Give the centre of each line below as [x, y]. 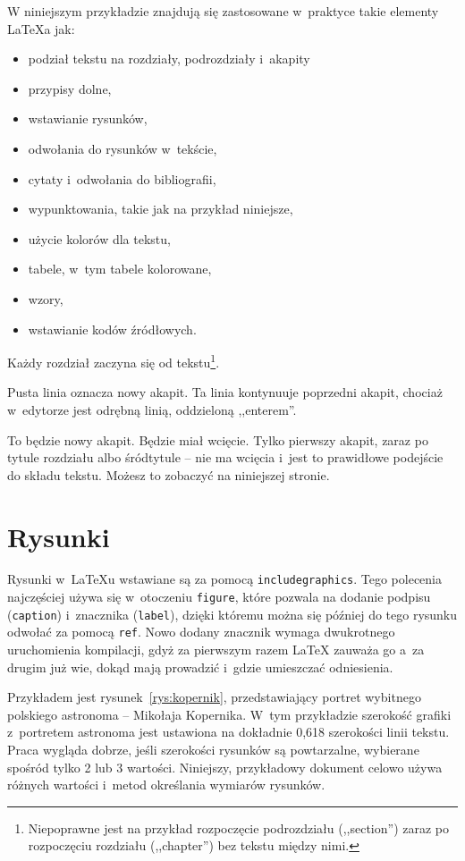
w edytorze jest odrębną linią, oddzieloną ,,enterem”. [152, 409]
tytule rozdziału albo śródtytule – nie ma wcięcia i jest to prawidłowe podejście [225, 457]
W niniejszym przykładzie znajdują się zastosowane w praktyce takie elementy [223, 11]
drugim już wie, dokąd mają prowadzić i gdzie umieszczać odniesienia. [200, 667]
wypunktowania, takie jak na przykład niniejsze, [161, 209]
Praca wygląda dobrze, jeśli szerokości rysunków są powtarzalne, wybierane [213, 750]
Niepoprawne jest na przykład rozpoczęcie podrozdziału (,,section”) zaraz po [238, 827]
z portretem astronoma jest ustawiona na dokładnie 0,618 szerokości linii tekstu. [228, 732]
